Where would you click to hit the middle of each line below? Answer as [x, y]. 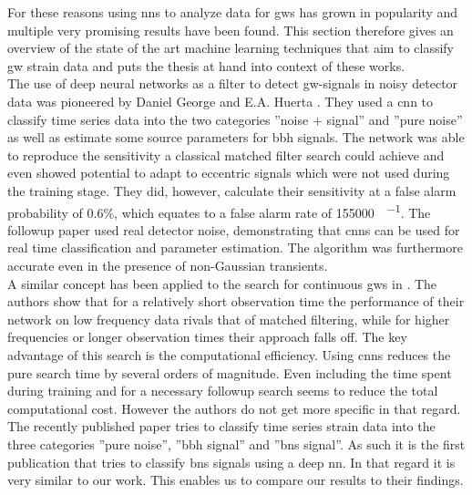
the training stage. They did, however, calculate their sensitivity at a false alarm [232, 190]
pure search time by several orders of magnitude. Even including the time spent [230, 372]
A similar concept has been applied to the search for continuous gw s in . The [222, 283]
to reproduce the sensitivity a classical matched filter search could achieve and [226, 155]
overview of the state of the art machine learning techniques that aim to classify [231, 48]
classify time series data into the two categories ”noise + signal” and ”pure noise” [235, 119]
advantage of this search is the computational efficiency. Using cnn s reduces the [229, 354]
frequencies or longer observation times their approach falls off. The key [207, 337]
